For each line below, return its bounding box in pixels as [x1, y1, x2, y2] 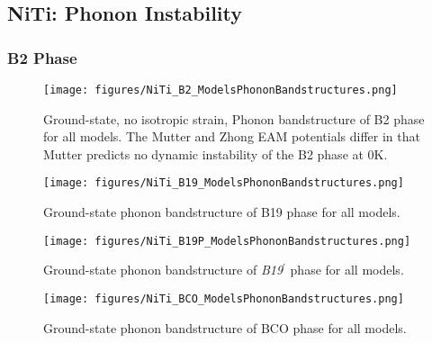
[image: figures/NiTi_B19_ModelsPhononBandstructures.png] [43, 176, 404, 190]
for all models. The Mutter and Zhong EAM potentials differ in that [43, 127, 420, 146]
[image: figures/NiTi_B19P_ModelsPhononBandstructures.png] [43, 234, 411, 248]
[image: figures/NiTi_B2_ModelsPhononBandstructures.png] [43, 84, 398, 96]
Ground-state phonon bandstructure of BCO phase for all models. [43, 318, 407, 337]
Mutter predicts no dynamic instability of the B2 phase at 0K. [43, 144, 388, 163]
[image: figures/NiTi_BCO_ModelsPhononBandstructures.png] [43, 292, 404, 305]
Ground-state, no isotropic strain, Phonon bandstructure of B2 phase [43, 109, 425, 128]
